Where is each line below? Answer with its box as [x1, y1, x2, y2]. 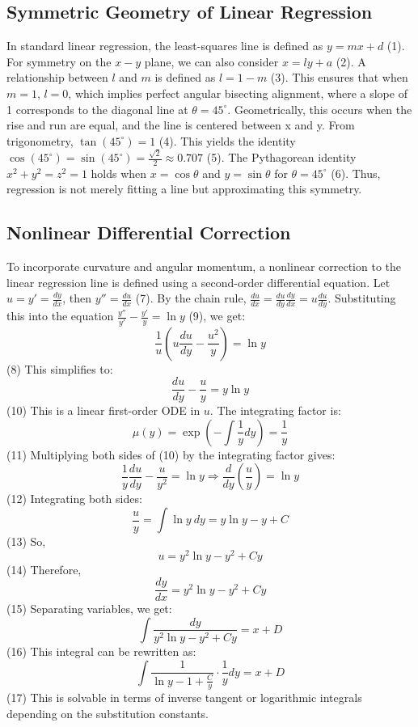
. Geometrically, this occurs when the [227, 100, 412, 117]
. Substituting [327, 290, 396, 306]
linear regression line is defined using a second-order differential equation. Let [6, 273, 391, 290]
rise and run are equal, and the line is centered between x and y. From [6, 116, 355, 133]
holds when [91, 164, 147, 181]
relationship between [6, 69, 108, 86]
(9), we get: [188, 307, 246, 324]
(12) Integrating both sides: [6, 490, 142, 507]
